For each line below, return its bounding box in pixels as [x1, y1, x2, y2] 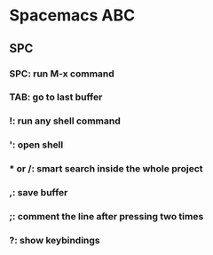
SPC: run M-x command [9, 68, 115, 80]
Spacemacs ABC [9, 5, 136, 26]
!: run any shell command [9, 115, 122, 127]
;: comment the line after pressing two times [9, 211, 204, 223]
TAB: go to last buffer [9, 91, 103, 103]
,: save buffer [9, 187, 68, 199]
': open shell [9, 139, 64, 151]
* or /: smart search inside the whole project [9, 163, 203, 175]
